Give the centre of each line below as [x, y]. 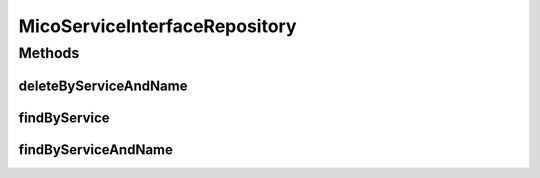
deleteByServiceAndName [103, 85]
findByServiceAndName [96, 149]
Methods [49, 53]
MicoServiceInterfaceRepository [157, 26]
